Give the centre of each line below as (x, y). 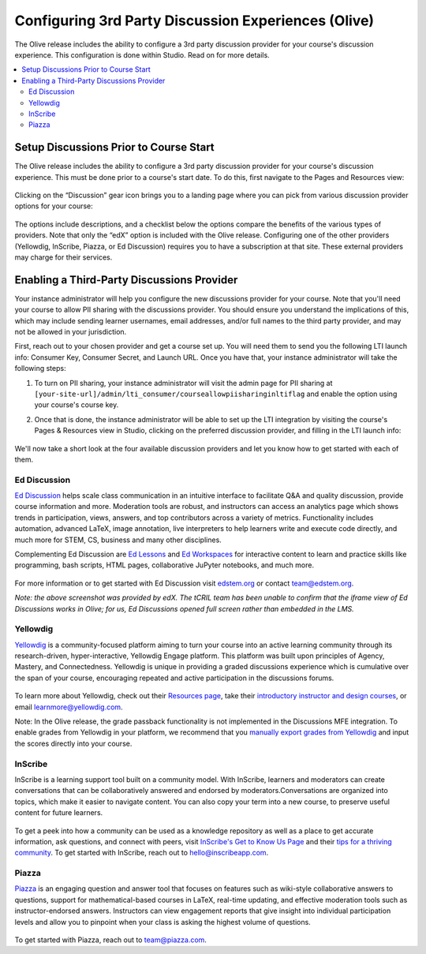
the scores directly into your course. (73, 743)
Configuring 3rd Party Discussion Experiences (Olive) (194, 21)
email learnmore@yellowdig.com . (69, 707)
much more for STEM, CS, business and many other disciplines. (118, 540)
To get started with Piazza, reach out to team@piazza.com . (110, 940)
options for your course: (54, 206)
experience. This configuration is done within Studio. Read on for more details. (142, 54)
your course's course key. (77, 405)
